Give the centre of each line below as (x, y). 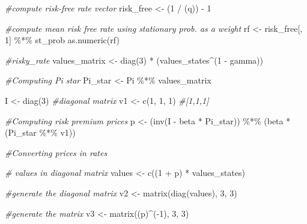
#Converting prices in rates (56, 152)
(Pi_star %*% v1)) (40, 132)
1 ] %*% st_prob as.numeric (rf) (62, 40)
